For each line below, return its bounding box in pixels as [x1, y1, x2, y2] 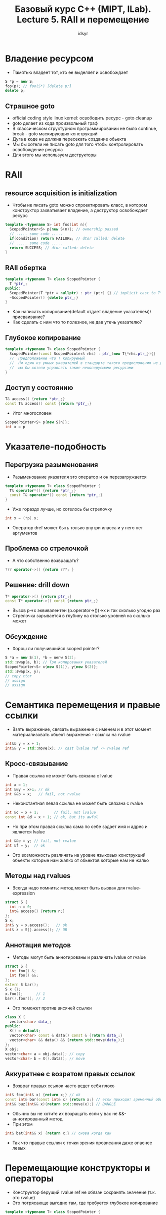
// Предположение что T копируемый [9, 356, 85, 361]
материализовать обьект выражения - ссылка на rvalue [12, 732, 131, 738]
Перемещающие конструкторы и [5, 1162, 150, 1173]
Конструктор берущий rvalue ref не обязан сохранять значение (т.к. [12, 1189, 156, 1195]
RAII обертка [5, 264, 46, 272]
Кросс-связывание [5, 760, 68, 768]
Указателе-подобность [5, 441, 107, 452]
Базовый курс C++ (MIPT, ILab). [14, 3, 152, 15]
